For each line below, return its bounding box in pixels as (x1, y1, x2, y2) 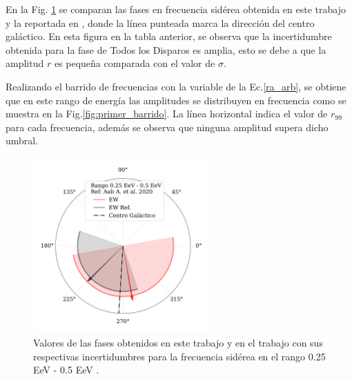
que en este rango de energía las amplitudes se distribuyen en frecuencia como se (6, 93, 346, 107)
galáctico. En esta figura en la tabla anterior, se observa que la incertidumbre (6, 29, 332, 43)
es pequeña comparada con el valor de (54, 56, 215, 70)
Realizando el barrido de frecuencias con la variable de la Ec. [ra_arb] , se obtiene (6, 79, 346, 93)
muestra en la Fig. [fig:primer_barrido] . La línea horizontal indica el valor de (6, 106, 328, 121)
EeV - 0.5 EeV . (33, 362, 99, 377)
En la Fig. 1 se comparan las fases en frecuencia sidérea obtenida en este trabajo (6, 2, 346, 16)
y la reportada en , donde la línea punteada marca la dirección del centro (6, 15, 315, 30)
